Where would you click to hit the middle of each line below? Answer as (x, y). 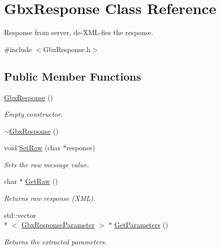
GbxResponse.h (67, 49)
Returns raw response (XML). (50, 198)
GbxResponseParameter (58, 225)
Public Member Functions (72, 76)
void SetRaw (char (32, 148)
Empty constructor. (33, 114)
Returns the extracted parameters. (55, 241)
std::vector (20, 215)
